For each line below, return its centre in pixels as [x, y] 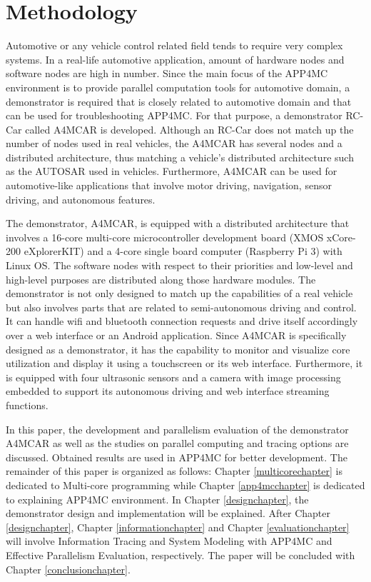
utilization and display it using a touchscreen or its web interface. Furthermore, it [184, 363]
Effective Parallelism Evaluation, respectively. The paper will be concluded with [181, 555]
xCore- [341, 237]
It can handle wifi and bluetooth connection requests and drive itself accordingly [182, 321]
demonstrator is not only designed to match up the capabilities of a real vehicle [179, 293]
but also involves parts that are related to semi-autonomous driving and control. [181, 307]
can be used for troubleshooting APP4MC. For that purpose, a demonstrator [174, 115]
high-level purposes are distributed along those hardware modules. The [161, 279]
